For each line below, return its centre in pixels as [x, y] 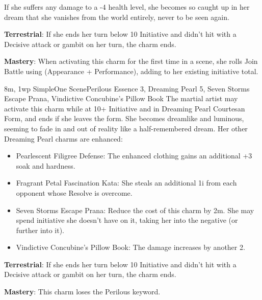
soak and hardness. [46, 165]
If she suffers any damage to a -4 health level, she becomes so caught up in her [127, 7]
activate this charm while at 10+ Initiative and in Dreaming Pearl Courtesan [125, 108]
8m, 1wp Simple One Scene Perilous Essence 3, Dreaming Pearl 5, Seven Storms [127, 88]
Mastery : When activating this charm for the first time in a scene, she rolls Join [131, 61]
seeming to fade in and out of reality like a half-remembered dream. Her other [126, 128]
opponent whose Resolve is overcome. [74, 192]
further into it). [40, 230]
